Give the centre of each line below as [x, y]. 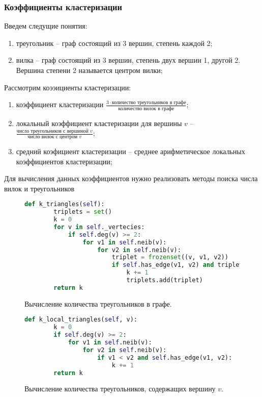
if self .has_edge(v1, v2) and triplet [177, 265]
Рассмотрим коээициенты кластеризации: [68, 87]
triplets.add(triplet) [165, 280]
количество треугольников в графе [149, 102]
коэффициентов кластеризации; [64, 161]
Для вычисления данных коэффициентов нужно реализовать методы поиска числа [131, 178]
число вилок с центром [53, 137]
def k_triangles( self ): [65, 204]
